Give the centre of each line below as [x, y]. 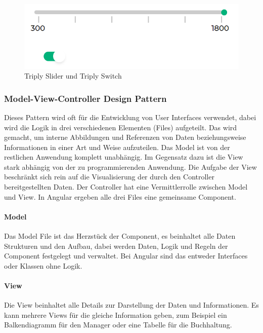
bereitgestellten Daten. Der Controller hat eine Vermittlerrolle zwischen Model [126, 187]
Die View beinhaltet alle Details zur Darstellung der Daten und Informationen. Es [131, 305]
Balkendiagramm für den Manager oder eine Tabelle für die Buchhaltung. [118, 325]
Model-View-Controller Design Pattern [85, 98]
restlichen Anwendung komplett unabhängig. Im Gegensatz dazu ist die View [124, 157]
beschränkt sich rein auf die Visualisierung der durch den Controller [109, 177]
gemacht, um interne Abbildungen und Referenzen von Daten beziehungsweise [125, 137]
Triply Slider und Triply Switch [73, 76]
